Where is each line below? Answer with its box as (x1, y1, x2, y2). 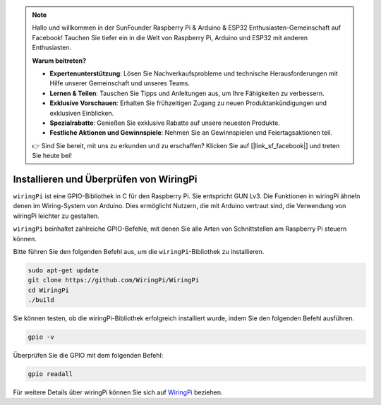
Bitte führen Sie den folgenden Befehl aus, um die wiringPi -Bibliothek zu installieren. (13, 247, 265, 255)
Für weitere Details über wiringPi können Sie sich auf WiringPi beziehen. (13, 388, 223, 397)
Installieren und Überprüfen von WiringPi (13, 173, 198, 185)
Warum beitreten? (32, 56, 87, 65)
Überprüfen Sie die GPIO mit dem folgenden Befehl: (13, 351, 164, 360)
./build (28, 296, 54, 304)
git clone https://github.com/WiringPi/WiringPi (28, 276, 200, 284)
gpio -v (28, 333, 54, 341)
